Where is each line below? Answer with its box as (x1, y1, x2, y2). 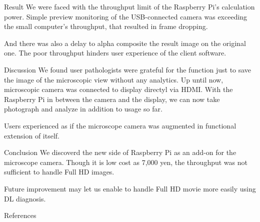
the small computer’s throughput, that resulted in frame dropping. (4, 21, 208, 31)
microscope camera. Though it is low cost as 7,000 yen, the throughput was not (4, 156, 247, 167)
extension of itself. (4, 130, 59, 140)
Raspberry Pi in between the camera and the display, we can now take (4, 93, 220, 104)
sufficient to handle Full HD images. (4, 166, 114, 177)
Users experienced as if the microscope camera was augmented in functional (4, 120, 236, 130)
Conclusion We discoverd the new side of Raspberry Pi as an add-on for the (4, 147, 236, 157)
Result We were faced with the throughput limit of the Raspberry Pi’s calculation (4, 1, 255, 11)
